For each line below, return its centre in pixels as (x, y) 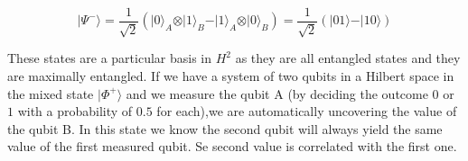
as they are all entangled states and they (348, 58)
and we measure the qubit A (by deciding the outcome (277, 93)
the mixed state (51, 93)
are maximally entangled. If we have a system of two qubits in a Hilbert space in (231, 76)
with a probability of (75, 111)
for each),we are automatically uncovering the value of (307, 111)
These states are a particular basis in (110, 58)
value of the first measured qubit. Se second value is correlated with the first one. (232, 146)
